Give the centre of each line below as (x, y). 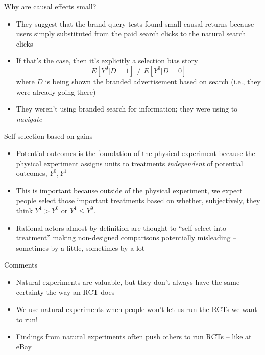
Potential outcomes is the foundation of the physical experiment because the (136, 153)
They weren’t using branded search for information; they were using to (127, 109)
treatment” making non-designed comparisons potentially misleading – (126, 238)
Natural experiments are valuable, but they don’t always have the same (128, 282)
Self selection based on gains (49, 136)
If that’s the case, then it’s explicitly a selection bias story (107, 61)
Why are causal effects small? (50, 6)
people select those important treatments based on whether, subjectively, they (138, 200)
